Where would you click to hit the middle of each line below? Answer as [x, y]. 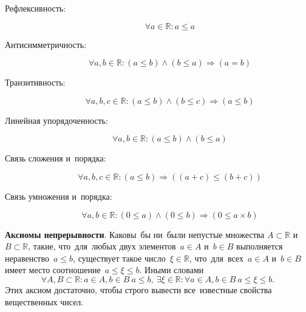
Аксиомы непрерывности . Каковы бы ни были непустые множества [135, 234]
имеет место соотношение [53, 270]
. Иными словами [172, 270]
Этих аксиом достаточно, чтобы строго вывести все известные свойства [138, 289]
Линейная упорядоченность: [56, 120]
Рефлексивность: [36, 8]
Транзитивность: [35, 82]
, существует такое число [119, 258]
